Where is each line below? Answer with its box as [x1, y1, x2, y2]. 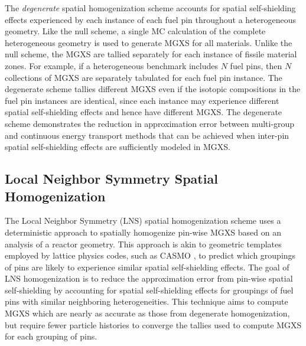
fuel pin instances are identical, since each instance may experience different [5, 94, 279, 106]
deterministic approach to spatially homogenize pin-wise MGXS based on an [5, 226, 281, 238]
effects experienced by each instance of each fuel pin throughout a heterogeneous [5, 13, 297, 25]
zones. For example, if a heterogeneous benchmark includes [5, 59, 219, 71]
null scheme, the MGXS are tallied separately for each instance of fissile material [5, 48, 297, 60]
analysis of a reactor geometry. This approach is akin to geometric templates [5, 237, 282, 250]
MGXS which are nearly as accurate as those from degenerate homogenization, [5, 307, 290, 319]
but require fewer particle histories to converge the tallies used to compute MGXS [5, 318, 302, 331]
